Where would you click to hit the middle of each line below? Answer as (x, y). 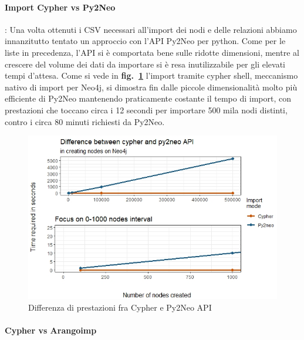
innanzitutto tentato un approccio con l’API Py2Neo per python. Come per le (145, 41)
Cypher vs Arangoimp (51, 330)
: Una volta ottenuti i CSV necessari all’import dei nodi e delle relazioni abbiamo (151, 29)
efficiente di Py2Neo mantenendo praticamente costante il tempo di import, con (148, 98)
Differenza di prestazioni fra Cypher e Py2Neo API (120, 307)
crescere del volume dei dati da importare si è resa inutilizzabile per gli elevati (145, 64)
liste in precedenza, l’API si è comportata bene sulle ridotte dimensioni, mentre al (152, 52)
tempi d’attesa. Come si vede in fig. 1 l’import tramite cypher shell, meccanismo (151, 75)
